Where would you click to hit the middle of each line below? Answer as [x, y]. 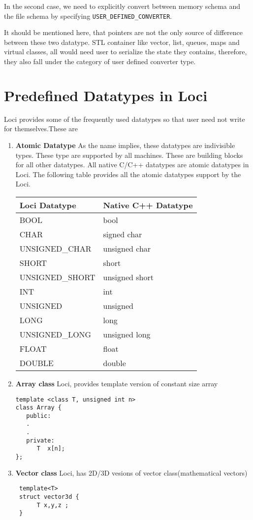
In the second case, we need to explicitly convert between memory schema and [122, 6]
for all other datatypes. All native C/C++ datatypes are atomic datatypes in [132, 165]
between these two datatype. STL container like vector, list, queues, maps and [122, 42]
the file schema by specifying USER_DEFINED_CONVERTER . [88, 16]
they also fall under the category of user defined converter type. [100, 61]
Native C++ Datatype [148, 205]
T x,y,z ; [53, 505]
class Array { [38, 408]
